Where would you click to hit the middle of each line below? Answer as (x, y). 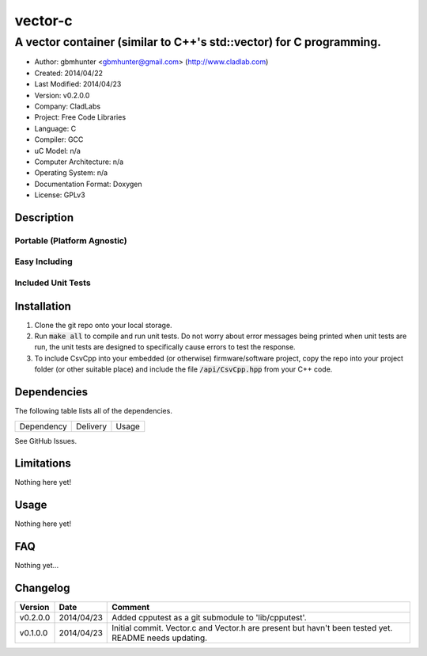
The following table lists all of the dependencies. (94, 411)
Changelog (42, 588)
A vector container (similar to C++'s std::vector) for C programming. (198, 42)
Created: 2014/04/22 (68, 73)
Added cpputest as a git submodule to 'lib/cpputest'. (210, 618)
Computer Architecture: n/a (79, 162)
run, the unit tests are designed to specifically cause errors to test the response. (165, 347)
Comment (131, 608)
